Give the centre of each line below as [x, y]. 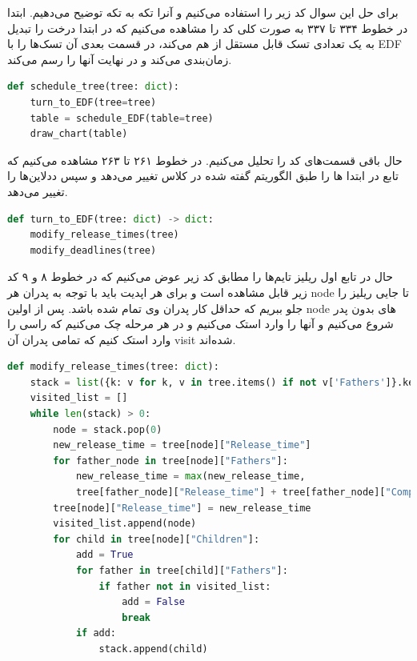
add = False [153, 602]
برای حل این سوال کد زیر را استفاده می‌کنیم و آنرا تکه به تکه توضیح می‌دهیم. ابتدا [203, 12]
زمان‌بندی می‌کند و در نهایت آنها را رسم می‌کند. [120, 59]
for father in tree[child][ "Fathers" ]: [182, 571]
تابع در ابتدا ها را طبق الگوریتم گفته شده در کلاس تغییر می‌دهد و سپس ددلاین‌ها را [203, 176]
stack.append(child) [153, 649]
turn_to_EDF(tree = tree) [93, 102]
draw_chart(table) [79, 134]
